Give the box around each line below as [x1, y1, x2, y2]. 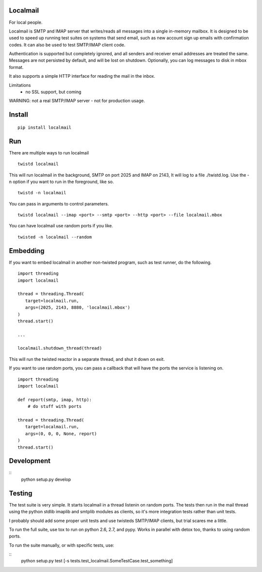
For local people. [9, 19, 43, 25]
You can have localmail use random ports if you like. [9, 223, 114, 229]
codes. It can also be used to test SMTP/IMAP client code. [9, 42, 126, 48]
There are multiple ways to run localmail [9, 150, 89, 155]
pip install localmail [17, 124, 72, 130]
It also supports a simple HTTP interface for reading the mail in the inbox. [9, 73, 155, 79]
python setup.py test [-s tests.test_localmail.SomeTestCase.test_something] [21, 558, 173, 564]
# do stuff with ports [27, 404, 82, 409]
